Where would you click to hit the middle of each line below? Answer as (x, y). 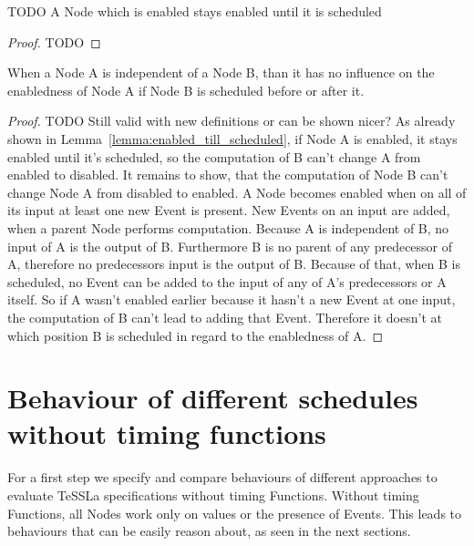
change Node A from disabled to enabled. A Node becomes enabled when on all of (237, 192)
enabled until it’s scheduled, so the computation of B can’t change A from (214, 156)
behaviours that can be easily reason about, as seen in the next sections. (209, 531)
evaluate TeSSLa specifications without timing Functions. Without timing (213, 495)
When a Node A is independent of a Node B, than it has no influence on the (221, 72)
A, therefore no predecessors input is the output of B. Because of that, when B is (234, 264)
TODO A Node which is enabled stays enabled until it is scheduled (195, 11)
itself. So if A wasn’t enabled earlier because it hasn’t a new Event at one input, (232, 299)
